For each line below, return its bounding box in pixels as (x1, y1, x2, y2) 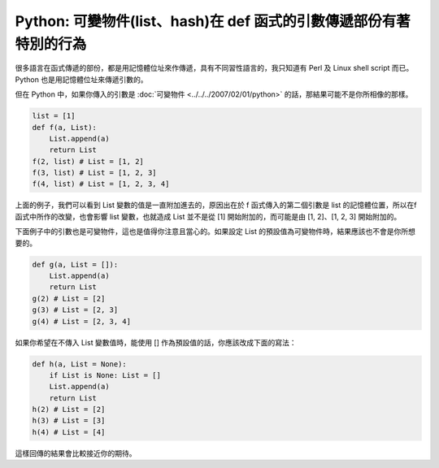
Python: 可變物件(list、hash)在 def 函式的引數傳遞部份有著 (15, 12, 411, 30)
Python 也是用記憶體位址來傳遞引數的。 (15, 74, 148, 84)
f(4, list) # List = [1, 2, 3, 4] (32, 180, 170, 188)
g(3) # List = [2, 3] (32, 305, 119, 314)
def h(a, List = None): (32, 359, 128, 369)
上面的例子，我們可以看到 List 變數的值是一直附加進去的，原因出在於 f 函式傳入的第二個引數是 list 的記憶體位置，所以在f (15, 200, 418, 210)
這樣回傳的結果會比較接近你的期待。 (15, 448, 137, 458)
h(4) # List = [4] (32, 427, 106, 436)
